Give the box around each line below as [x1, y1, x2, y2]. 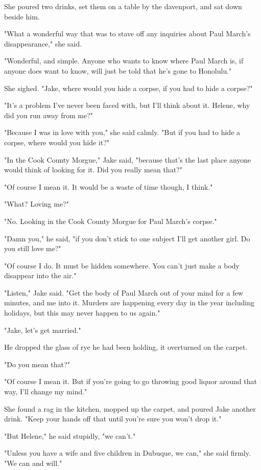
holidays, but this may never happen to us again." [4, 307, 160, 318]
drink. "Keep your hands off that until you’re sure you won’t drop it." [4, 413, 222, 424]
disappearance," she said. [4, 38, 82, 49]
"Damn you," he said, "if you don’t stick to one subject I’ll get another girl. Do [4, 233, 250, 243]
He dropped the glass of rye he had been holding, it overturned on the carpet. [4, 342, 248, 352]
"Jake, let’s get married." [4, 324, 81, 335]
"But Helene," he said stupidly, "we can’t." [4, 430, 136, 441]
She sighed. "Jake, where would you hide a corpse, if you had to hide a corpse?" [4, 82, 253, 93]
